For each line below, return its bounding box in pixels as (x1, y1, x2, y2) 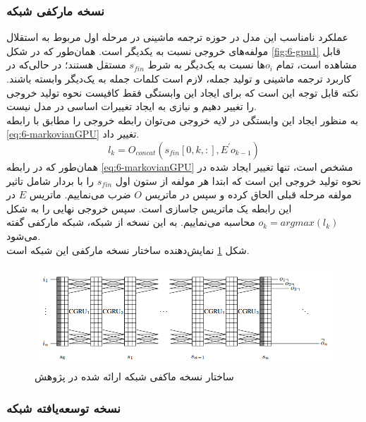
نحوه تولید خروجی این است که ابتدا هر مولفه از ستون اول (115, 173, 361, 188)
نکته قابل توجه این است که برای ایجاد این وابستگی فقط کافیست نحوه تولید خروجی (6, 85, 359, 100)
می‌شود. (6, 228, 41, 243)
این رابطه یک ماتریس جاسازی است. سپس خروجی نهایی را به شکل (6, 200, 292, 215)
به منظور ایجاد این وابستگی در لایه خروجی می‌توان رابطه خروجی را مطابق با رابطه (6, 112, 358, 127)
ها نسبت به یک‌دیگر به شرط (147, 57, 265, 72)
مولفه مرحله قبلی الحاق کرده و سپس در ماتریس (145, 187, 352, 202)
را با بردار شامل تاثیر (6, 173, 94, 188)
